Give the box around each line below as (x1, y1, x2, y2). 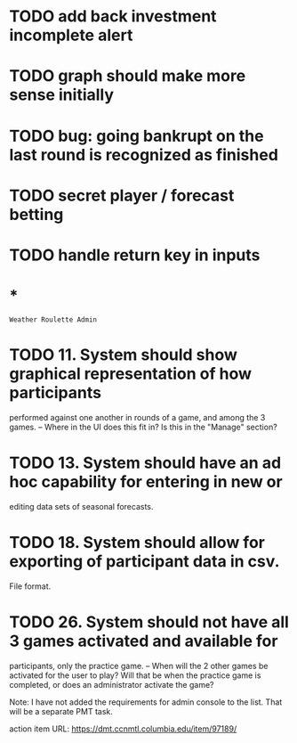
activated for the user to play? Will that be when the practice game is (9, 670, 261, 681)
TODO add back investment (9, 6, 217, 27)
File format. (9, 581, 52, 592)
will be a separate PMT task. (9, 706, 114, 716)
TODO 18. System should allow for (9, 532, 265, 552)
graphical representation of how (9, 363, 252, 384)
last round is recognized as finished (9, 144, 278, 165)
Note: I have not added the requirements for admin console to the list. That (9, 697, 283, 707)
